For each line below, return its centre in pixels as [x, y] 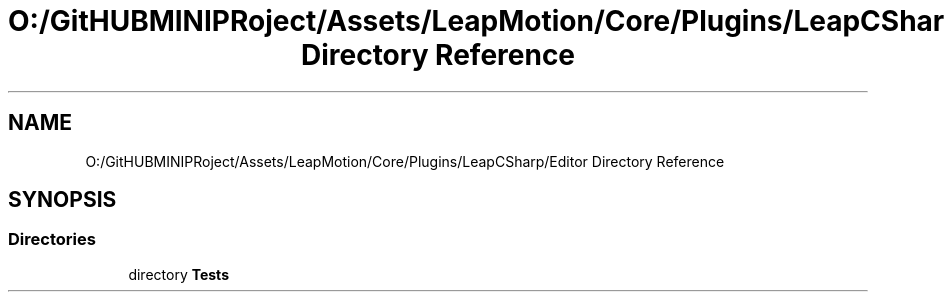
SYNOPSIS [62, 200]
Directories [52, 239]
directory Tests [178, 274]
